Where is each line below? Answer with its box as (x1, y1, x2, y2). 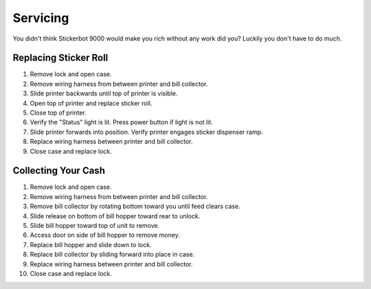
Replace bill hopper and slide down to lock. (30, 240, 152, 248)
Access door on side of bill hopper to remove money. (30, 231, 180, 240)
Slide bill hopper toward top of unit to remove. (30, 222, 160, 230)
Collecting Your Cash (12, 165, 106, 176)
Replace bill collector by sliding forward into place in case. (30, 251, 195, 259)
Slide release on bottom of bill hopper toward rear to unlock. (30, 211, 201, 220)
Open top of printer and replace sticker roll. (30, 99, 153, 107)
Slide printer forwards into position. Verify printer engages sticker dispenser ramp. (30, 128, 264, 136)
